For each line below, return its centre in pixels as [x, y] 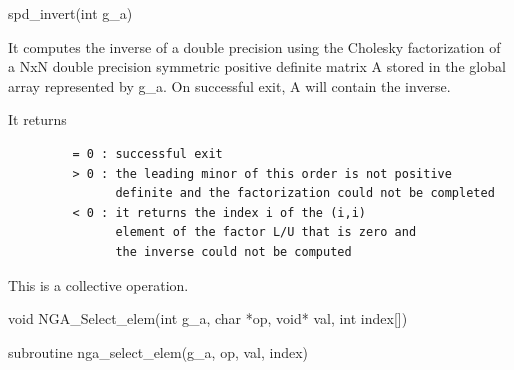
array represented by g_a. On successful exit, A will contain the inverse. [229, 85]
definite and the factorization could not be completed [305, 193]
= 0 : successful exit [147, 153]
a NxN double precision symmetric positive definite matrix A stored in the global [257, 66]
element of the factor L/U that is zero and [266, 232]
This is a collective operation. [98, 284]
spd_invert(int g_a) [70, 13]
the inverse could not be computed [233, 251]
